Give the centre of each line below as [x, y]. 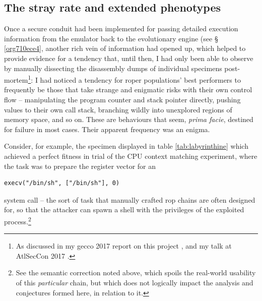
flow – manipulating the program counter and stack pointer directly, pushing [122, 100]
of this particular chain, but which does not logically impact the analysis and [135, 282]
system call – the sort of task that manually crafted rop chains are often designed [130, 199]
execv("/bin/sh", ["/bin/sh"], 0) [62, 183]
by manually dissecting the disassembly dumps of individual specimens [113, 68]
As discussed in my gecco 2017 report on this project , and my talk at [124, 246]
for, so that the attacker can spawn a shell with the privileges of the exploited [124, 209]
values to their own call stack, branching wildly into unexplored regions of [118, 109]
